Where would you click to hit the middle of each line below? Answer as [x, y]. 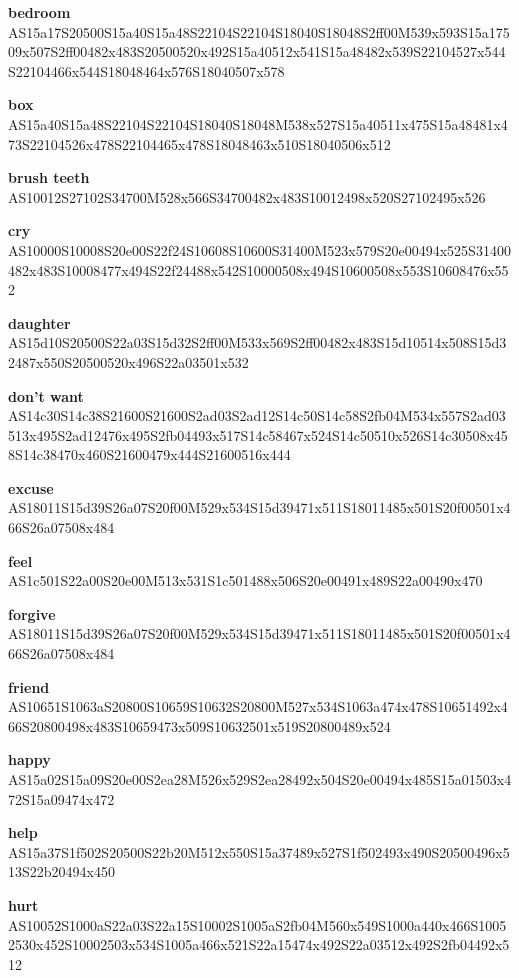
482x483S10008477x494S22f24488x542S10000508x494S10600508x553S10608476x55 [258, 269]
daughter [39, 322]
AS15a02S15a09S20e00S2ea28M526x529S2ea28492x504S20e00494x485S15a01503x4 [260, 779]
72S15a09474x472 [61, 798]
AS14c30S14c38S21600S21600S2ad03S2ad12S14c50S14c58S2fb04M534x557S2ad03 [257, 415]
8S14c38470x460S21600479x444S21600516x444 [149, 454]
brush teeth [49, 177]
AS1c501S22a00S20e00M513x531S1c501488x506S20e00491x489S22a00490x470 [245, 580]
